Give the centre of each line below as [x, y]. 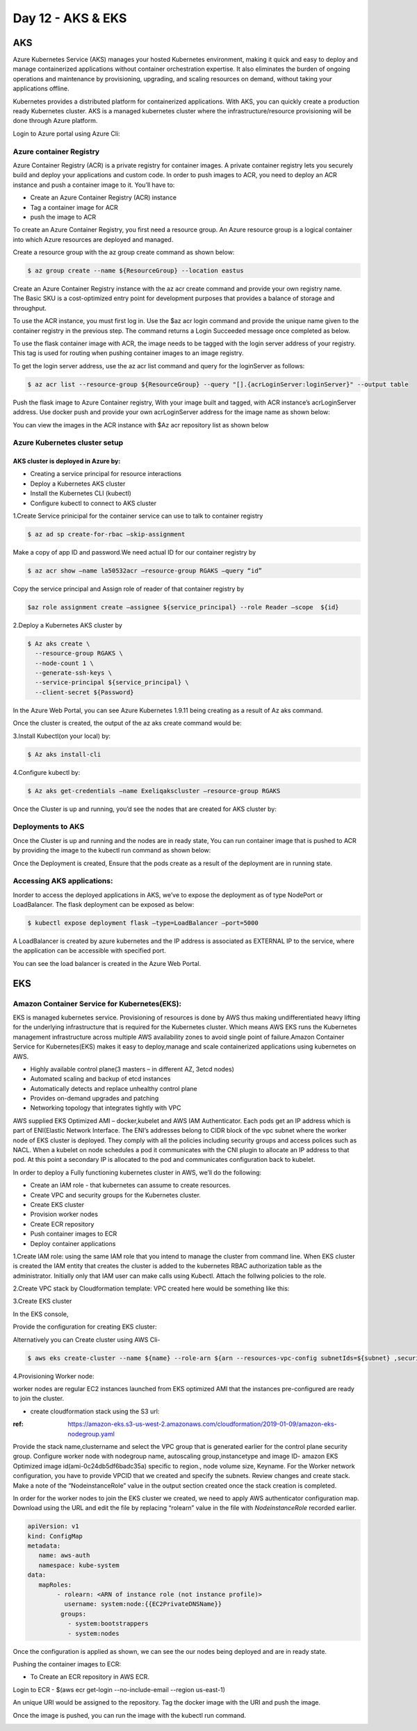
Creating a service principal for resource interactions [106, 474]
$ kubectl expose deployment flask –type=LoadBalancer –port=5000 [143, 923]
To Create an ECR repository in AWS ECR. [90, 1677]
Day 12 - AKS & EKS [70, 18]
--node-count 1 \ [64, 663]
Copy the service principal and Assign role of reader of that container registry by [129, 589]
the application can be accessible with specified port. [89, 951]
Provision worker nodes [64, 1214]
